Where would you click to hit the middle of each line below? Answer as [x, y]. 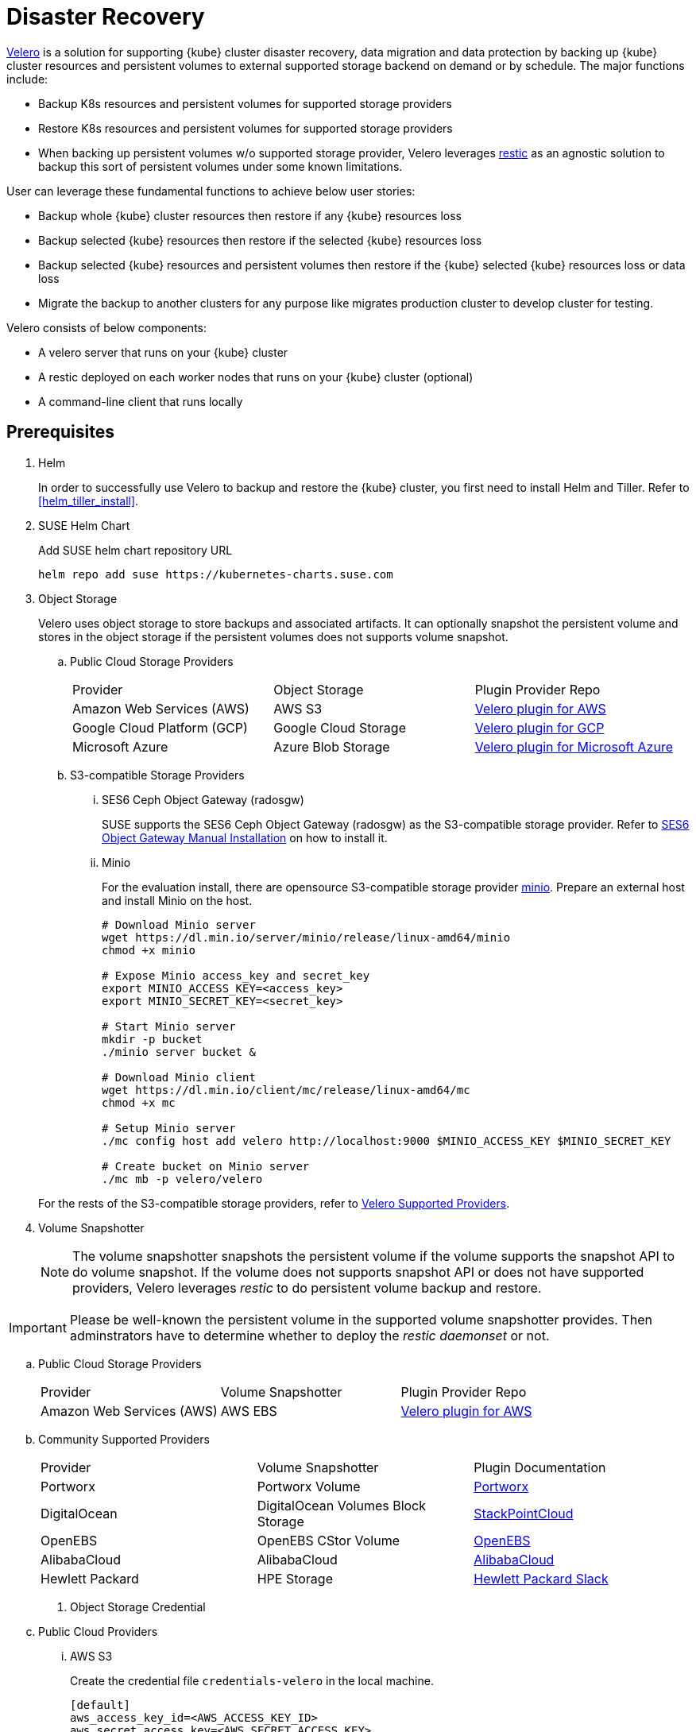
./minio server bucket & [179, 1052]
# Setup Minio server [169, 1128]
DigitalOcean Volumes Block [342, 1505]
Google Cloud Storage [340, 727]
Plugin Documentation [540, 1467]
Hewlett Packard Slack [541, 1578]
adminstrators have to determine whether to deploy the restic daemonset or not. [309, 1335]
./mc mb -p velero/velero [182, 1179]
